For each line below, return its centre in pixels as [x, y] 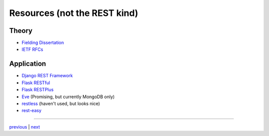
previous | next [24, 127]
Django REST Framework [47, 76]
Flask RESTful [36, 83]
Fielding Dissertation [43, 43]
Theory [21, 31]
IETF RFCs [32, 49]
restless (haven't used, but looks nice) [61, 103]
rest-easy [32, 111]
